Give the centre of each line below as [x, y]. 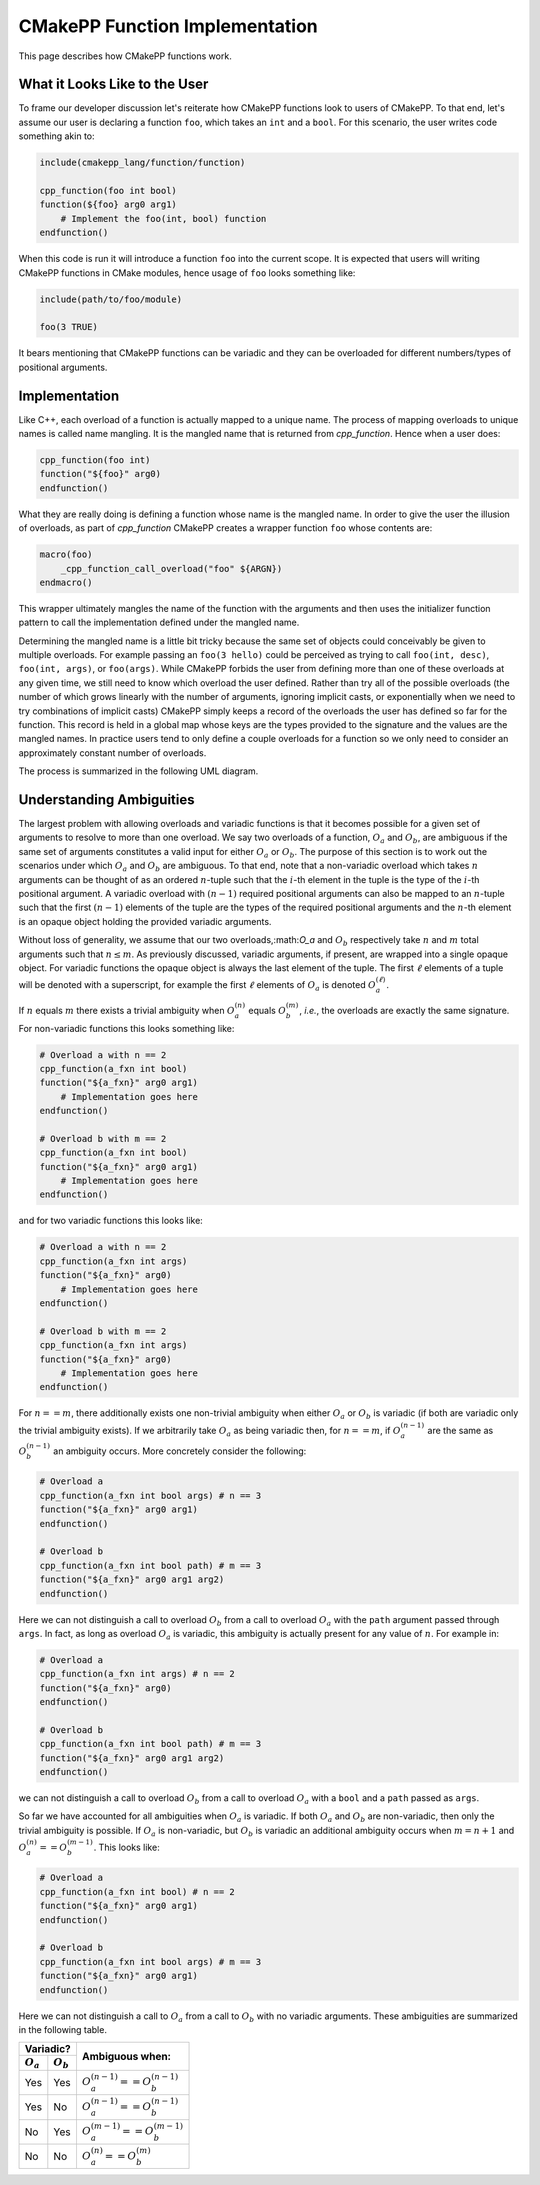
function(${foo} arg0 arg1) [108, 204]
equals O [267, 1010]
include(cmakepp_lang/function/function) [142, 163]
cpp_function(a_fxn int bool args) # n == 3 [150, 1495]
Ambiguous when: [126, 2057]
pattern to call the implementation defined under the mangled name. [159, 622]
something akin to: [56, 136]
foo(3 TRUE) [69, 327]
